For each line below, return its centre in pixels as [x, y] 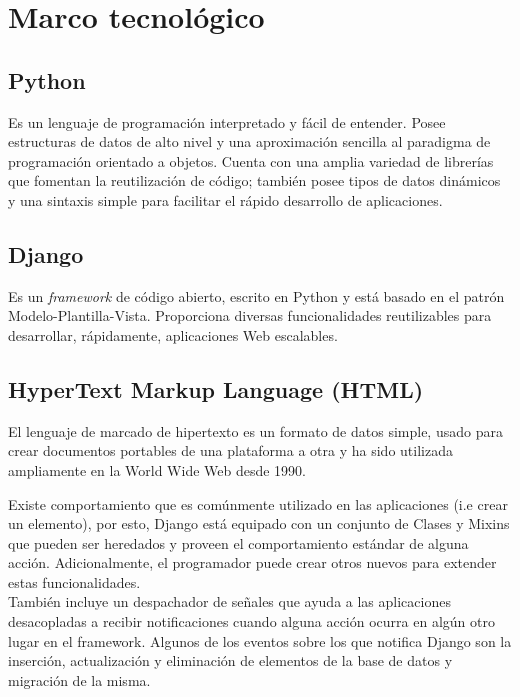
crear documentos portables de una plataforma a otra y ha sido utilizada [230, 450]
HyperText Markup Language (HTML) [216, 388]
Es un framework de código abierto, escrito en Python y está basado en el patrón [256, 295]
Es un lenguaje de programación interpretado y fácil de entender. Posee [227, 121]
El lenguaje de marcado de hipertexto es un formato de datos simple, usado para [255, 430]
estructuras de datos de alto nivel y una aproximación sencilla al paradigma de [249, 141]
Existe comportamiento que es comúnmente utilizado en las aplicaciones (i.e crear [258, 503]
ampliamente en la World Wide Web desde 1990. [157, 469]
